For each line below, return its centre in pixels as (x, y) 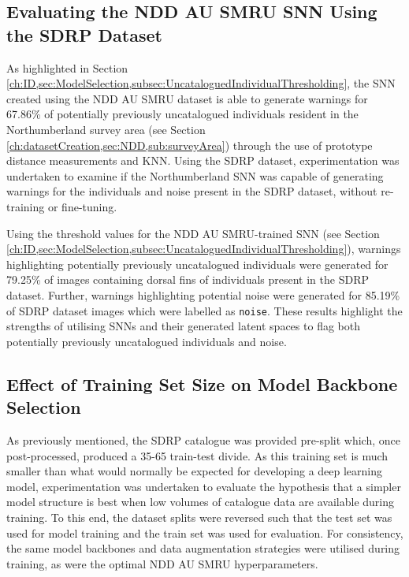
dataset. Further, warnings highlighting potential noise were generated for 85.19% (203, 294)
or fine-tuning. (82, 206)
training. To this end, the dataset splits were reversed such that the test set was (199, 517)
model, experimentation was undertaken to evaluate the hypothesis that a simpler (204, 486)
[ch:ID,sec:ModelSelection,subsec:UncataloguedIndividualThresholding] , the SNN (201, 83)
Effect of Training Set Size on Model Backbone (202, 383)
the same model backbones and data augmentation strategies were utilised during (203, 548)
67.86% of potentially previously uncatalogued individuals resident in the (182, 114)
